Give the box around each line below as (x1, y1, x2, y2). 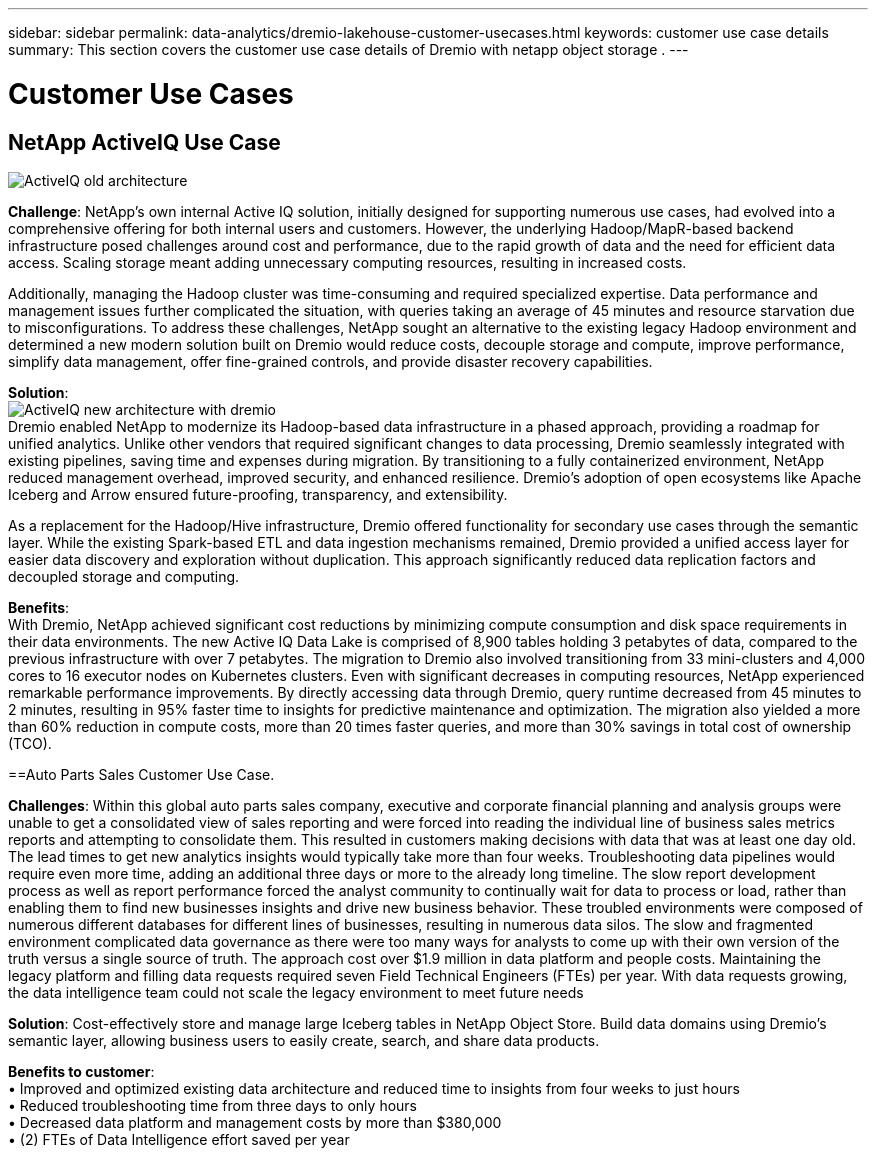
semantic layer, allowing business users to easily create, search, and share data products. (8, 1031, 600, 1049)
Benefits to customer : (8, 1062, 155, 1080)
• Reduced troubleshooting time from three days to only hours (8, 1096, 417, 1114)
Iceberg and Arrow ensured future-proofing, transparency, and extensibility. (8, 485, 508, 503)
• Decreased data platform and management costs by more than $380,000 (8, 1113, 502, 1131)
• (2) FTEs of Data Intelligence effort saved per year (8, 1130, 350, 1148)
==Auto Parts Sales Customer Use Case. (8, 765, 275, 783)
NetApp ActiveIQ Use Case (8, 129, 281, 155)
